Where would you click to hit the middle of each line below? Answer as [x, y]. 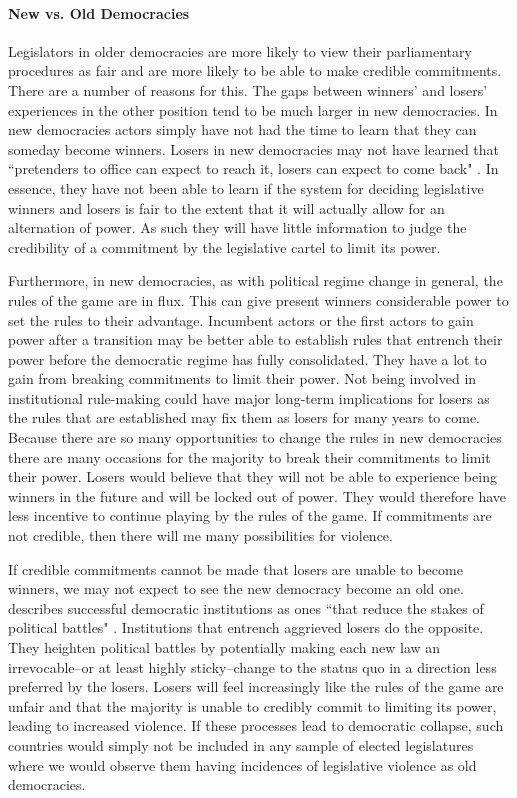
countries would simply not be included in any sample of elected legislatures [241, 744]
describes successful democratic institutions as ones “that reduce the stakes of [246, 607]
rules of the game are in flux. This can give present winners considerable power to [258, 299]
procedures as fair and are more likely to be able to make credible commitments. [255, 70]
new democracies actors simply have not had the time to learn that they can [242, 129]
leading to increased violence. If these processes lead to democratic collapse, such [256, 725]
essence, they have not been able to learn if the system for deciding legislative [246, 187]
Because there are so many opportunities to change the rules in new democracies [255, 437]
